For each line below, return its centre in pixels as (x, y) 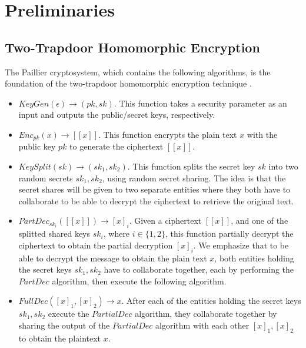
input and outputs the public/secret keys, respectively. (117, 115)
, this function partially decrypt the (229, 233)
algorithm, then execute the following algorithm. (139, 281)
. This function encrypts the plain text (167, 134)
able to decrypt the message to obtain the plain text (113, 258)
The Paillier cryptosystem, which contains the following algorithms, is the (138, 72)
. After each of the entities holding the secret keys (211, 301)
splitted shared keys (54, 233)
